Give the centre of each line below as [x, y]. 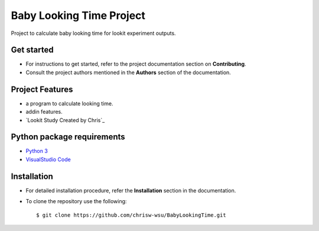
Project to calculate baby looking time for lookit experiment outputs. [94, 33]
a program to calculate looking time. [69, 103]
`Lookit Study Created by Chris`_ [65, 120]
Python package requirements [68, 137]
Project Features [42, 89]
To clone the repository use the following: [76, 201]
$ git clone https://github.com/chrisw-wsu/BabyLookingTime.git [131, 215]
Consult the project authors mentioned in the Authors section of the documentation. [128, 72]
